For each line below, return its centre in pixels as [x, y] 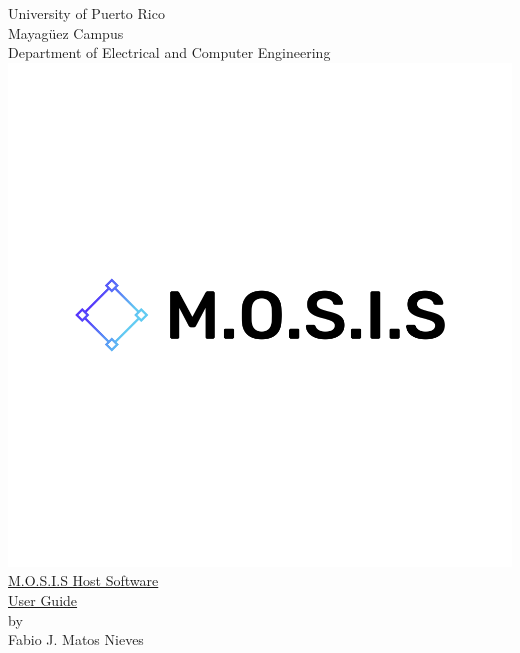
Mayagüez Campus [66, 32]
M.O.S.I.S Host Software [83, 580]
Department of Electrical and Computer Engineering [169, 52]
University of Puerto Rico [86, 13]
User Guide [43, 599]
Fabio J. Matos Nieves [76, 639]
